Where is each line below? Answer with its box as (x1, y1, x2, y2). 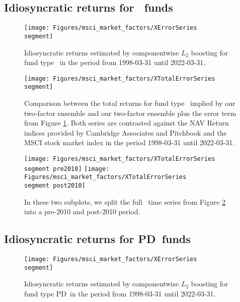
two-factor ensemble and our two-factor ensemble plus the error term (24, 107, 236, 118)
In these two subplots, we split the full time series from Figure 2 (24, 196, 226, 207)
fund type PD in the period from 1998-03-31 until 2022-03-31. (24, 288, 216, 298)
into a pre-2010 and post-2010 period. (24, 206, 140, 217)
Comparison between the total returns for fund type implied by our (24, 98, 235, 108)
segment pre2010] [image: (24, 165, 110, 172)
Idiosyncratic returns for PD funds (4, 231, 191, 247)
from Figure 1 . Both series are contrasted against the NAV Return (24, 117, 229, 128)
